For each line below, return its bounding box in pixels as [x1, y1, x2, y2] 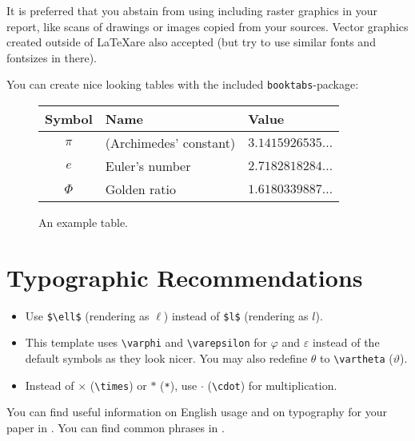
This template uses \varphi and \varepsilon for [25, 334, 267, 351]
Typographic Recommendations [6, 260, 363, 293]
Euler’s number [105, 157, 191, 176]
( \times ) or [90, 376, 147, 393]
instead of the [312, 334, 380, 351]
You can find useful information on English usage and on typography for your [6, 403, 387, 420]
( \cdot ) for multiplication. [207, 376, 337, 393]
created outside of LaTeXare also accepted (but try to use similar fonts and [6, 34, 376, 50]
